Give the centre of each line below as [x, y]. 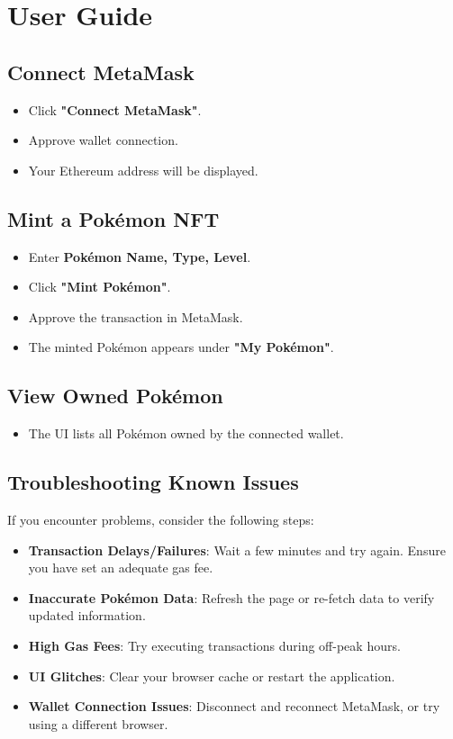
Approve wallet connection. [103, 140]
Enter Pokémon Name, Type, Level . [140, 256]
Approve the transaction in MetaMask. [136, 316]
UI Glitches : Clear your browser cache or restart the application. [212, 676]
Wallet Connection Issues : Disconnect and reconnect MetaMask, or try [234, 706]
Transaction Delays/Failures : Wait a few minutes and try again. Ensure [237, 550]
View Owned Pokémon [115, 396]
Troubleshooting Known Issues [153, 482]
